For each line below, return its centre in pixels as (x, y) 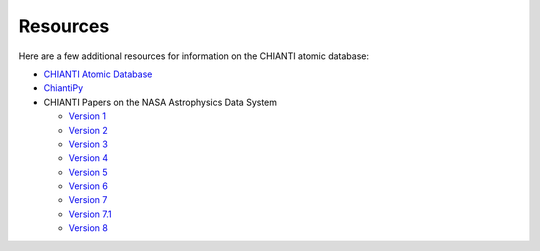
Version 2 (88, 130)
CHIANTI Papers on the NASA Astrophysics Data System (160, 102)
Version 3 (88, 144)
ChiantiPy (63, 88)
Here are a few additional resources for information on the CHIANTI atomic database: (194, 56)
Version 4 (88, 158)
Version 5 (88, 172)
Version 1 (87, 116)
